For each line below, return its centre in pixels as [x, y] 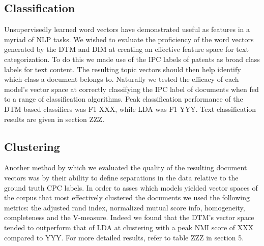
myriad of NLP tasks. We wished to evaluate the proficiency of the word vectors [129, 39]
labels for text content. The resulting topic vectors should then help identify [123, 69]
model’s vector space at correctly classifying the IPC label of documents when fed [131, 89]
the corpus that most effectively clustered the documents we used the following [127, 197]
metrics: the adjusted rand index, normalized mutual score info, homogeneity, [125, 207]
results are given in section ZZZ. [54, 119]
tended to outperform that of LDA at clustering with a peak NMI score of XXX [129, 227]
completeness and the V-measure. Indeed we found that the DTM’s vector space [129, 217]
